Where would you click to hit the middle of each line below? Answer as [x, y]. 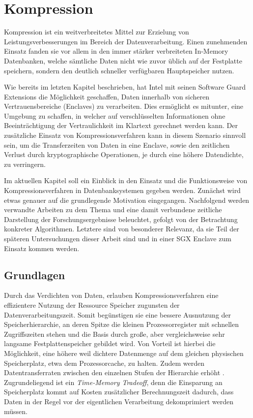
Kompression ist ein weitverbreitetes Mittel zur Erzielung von [97, 32]
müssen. [16, 411]
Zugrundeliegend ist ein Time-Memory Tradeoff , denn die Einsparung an [113, 382]
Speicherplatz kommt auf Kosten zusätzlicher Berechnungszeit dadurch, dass [119, 392]
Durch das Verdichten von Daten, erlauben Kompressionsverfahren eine [111, 295]
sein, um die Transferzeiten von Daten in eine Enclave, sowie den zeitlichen [117, 145]
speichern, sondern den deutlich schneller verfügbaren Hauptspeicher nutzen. [119, 70]
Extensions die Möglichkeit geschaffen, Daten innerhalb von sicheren [107, 96]
